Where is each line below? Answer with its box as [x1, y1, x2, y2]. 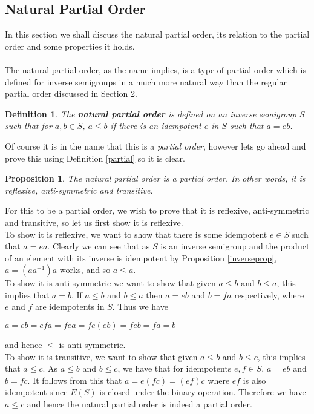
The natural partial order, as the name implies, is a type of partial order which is [5, 63, 306, 76]
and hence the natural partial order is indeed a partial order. [27, 398, 252, 410]
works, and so [59, 263, 111, 276]
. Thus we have [112, 300, 168, 313]
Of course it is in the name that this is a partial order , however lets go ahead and [5, 139, 306, 152]
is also [243, 373, 266, 386]
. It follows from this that [27, 373, 122, 386]
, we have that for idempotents [117, 362, 232, 375]
